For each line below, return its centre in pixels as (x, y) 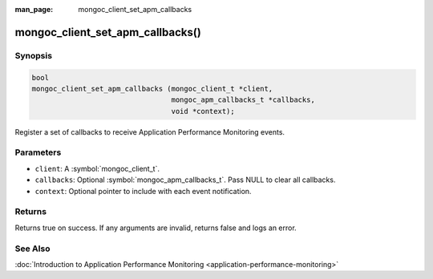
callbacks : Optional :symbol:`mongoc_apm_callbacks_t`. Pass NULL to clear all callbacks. (185, 180)
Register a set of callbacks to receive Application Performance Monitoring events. (150, 131)
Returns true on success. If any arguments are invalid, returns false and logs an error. (156, 228)
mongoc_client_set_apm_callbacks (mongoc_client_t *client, (152, 89)
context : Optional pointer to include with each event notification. (143, 191)
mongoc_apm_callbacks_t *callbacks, (243, 100)
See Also (32, 249)
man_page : (34, 9)
